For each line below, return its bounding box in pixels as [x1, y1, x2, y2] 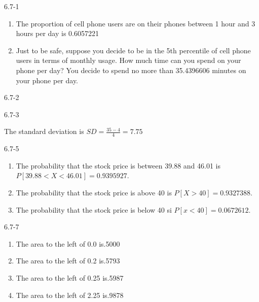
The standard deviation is [4, 126, 84, 137]
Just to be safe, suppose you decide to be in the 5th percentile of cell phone [16, 45, 251, 55]
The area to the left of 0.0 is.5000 [16, 238, 120, 249]
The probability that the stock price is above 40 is [16, 187, 172, 197]
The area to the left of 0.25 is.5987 [16, 272, 124, 283]
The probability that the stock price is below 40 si [16, 204, 172, 215]
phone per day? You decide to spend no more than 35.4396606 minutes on [16, 64, 246, 75]
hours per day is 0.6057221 [16, 28, 99, 39]
